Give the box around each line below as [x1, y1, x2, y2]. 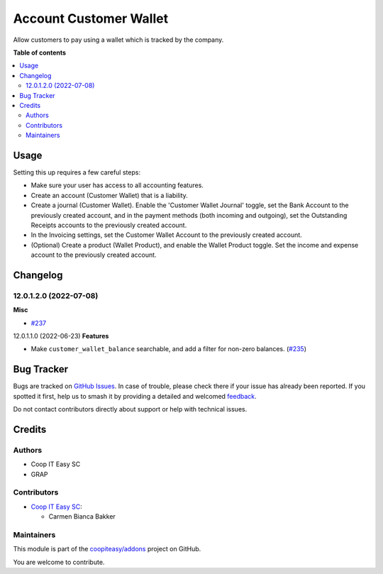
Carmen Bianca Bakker [48, 512, 116, 521]
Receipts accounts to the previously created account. [30, 221, 187, 229]
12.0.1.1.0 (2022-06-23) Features [13, 332, 109, 341]
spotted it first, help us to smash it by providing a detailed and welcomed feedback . [13, 392, 257, 400]
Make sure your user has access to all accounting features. [30, 181, 204, 189]
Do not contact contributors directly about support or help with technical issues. [13, 405, 248, 414]
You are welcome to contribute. [13, 558, 105, 566]
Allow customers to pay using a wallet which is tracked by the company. [13, 35, 224, 44]
